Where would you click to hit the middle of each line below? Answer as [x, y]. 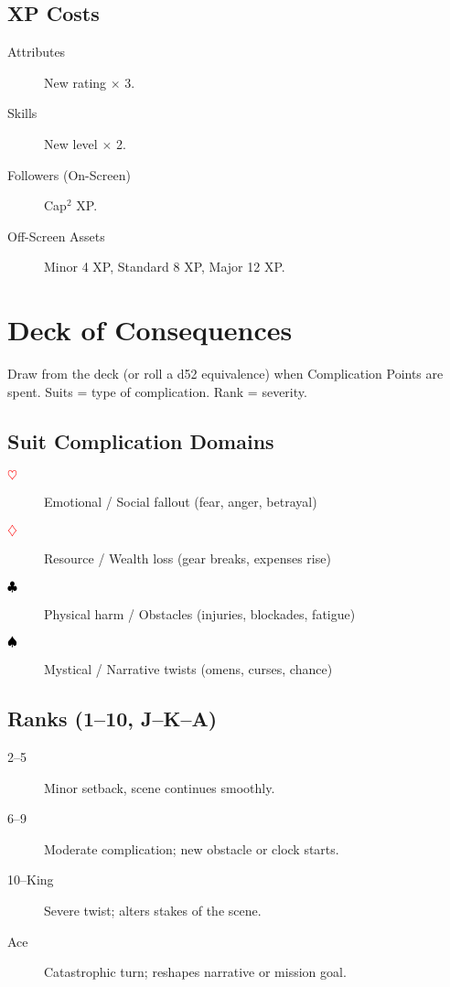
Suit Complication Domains [141, 440]
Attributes [37, 52]
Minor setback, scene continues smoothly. [160, 787]
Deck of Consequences [150, 330]
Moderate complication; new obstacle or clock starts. [192, 848]
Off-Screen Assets [56, 236]
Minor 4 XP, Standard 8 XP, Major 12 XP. [165, 267]
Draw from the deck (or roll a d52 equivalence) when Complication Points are [225, 374]
